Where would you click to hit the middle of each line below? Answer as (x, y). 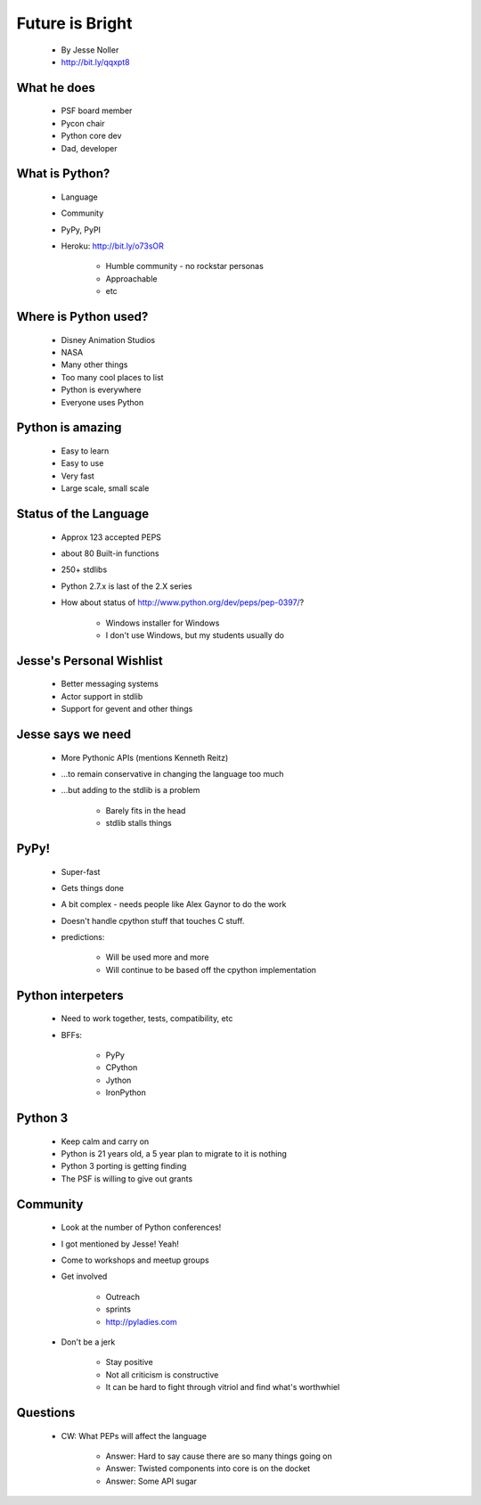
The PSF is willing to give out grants (127, 1178)
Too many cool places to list (112, 377)
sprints (118, 1309)
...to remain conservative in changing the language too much (172, 773)
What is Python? (63, 174)
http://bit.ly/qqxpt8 (95, 61)
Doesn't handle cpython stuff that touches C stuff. (153, 920)
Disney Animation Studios (108, 339)
